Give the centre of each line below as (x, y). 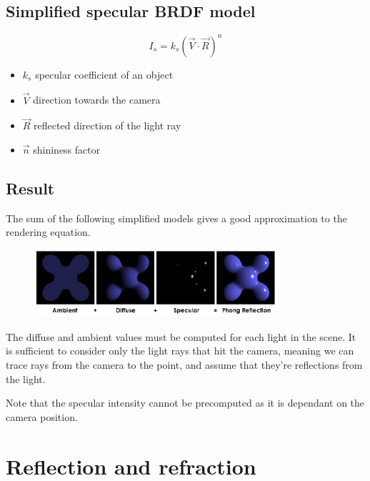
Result (30, 188)
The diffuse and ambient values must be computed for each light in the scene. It (181, 336)
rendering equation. (48, 232)
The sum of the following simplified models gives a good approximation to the (176, 218)
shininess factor (67, 149)
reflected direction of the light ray (107, 125)
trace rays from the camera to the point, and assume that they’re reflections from (184, 365)
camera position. (42, 416)
